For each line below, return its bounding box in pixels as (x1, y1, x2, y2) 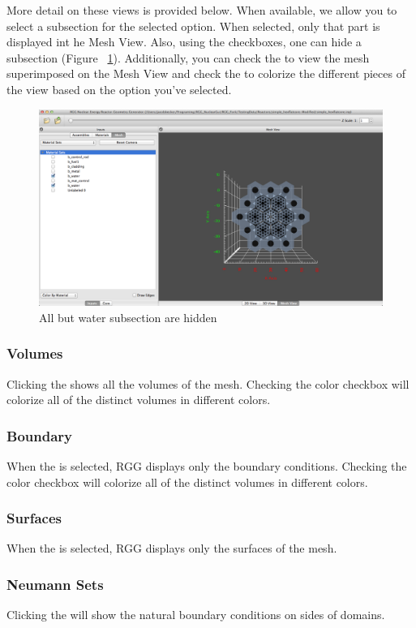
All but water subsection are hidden (39, 308, 217, 325)
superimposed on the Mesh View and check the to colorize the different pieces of (6, 65, 405, 82)
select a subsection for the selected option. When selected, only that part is (6, 17, 380, 34)
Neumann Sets (6, 574, 104, 594)
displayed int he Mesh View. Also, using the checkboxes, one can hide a (6, 33, 362, 50)
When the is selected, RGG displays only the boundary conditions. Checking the (6, 458, 407, 475)
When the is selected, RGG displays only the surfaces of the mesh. (6, 540, 337, 557)
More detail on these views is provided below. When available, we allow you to (6, 2, 397, 18)
